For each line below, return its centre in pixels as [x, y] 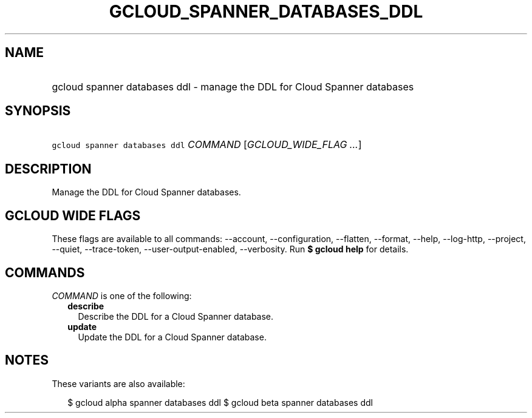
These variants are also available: [118, 383]
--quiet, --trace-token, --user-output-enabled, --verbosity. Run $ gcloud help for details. [230, 249]
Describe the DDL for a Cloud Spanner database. [176, 316]
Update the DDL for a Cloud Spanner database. [172, 337]
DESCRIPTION [48, 169]
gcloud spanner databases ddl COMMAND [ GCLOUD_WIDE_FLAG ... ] [207, 145]
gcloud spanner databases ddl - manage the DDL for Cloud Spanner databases [233, 86]
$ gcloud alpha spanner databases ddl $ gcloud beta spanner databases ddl [220, 402]
